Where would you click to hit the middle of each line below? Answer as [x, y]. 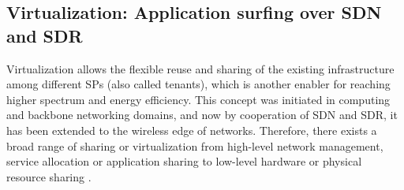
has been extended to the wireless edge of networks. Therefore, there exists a [192, 130]
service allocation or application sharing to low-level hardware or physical [184, 161]
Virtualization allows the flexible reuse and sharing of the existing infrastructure [200, 68]
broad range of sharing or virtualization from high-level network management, [195, 145]
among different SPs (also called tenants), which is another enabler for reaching [198, 84]
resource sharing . [49, 176]
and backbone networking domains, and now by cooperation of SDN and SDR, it [202, 115]
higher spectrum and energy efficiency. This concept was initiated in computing [198, 99]
